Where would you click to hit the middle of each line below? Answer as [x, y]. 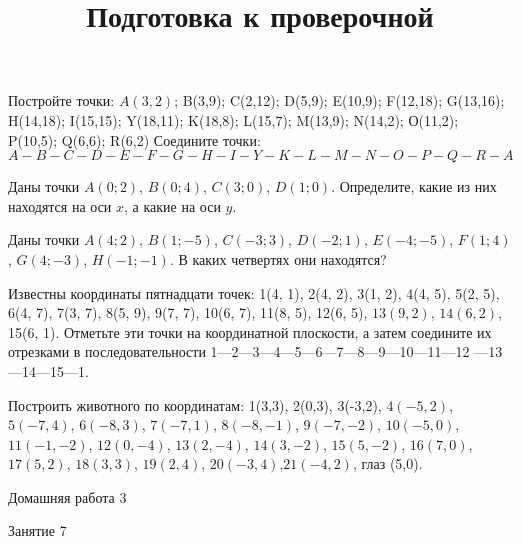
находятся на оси [60, 205]
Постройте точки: [61, 100]
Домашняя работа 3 [67, 496]
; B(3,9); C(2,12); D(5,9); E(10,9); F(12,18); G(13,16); [339, 100]
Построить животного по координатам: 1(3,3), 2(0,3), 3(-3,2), [195, 404]
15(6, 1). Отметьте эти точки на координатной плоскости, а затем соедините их [250, 331]
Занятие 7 [37, 530]
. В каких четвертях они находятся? [278, 258]
